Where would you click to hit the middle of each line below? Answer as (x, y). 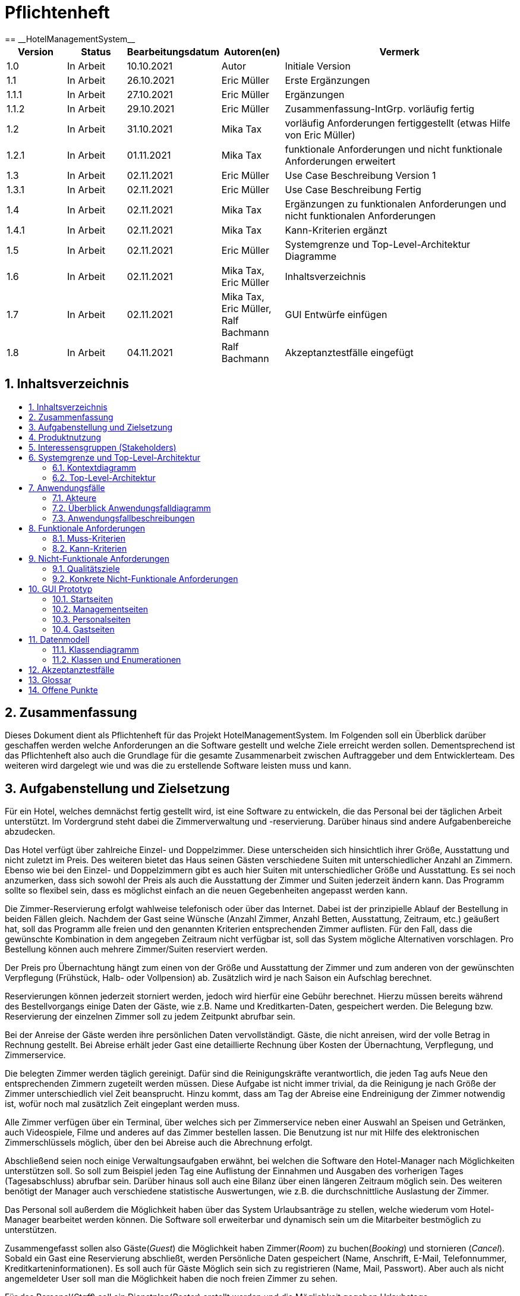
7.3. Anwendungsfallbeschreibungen (124, 518)
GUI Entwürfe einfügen (336, 314)
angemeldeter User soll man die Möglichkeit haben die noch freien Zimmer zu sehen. (171, 1279)
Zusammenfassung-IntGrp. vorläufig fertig (379, 108)
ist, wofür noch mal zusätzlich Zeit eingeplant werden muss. (122, 1104)
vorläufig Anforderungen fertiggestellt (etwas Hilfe (398, 123)
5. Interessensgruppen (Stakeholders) (103, 447)
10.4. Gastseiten (83, 629)
